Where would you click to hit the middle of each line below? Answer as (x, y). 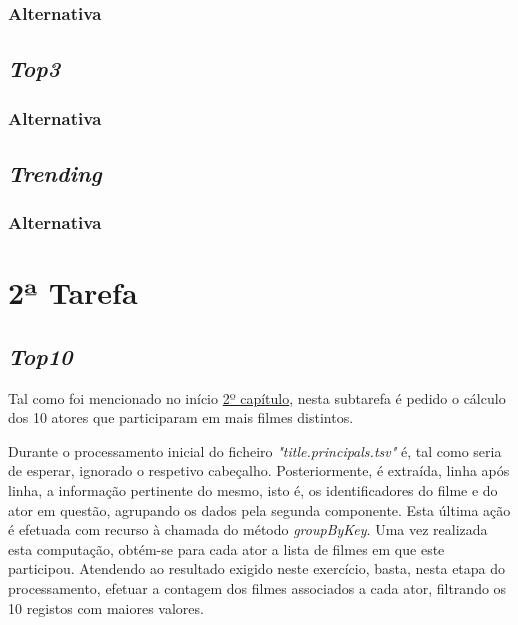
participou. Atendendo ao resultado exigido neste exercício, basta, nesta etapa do (257, 568)
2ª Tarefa (73, 292)
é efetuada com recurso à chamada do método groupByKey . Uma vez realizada (248, 529)
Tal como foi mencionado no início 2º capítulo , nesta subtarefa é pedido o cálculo (257, 397)
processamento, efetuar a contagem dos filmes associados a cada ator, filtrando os (257, 588)
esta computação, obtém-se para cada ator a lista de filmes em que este (226, 548)
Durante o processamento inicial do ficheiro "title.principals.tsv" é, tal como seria (255, 450)
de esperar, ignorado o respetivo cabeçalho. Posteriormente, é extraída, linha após (259, 470)
